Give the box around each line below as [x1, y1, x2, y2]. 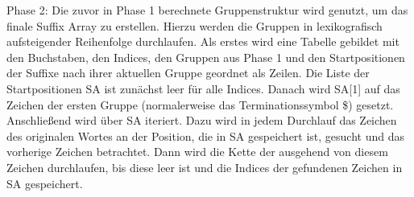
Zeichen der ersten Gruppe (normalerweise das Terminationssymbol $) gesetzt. [6, 96, 394, 113]
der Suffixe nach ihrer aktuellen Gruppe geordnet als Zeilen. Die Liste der [6, 64, 370, 81]
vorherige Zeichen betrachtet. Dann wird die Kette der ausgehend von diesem [6, 143, 388, 160]
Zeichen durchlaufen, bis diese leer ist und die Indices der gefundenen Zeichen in [6, 158, 403, 175]
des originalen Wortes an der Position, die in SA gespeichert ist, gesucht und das [6, 127, 405, 144]
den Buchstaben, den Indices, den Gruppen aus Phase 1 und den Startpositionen [6, 48, 405, 65]
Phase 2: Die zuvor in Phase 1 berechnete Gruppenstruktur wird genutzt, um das [6, 2, 408, 18]
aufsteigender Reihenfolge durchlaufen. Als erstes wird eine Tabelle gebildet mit [6, 33, 400, 50]
